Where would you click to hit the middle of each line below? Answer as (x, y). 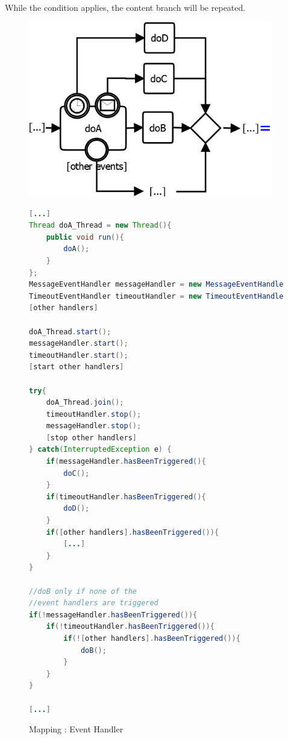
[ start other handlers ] (77, 367)
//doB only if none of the (83, 591)
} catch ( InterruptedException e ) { (100, 450)
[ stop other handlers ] (92, 438)
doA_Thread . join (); (85, 403)
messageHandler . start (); (79, 344)
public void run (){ (85, 237)
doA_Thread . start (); (70, 332)
